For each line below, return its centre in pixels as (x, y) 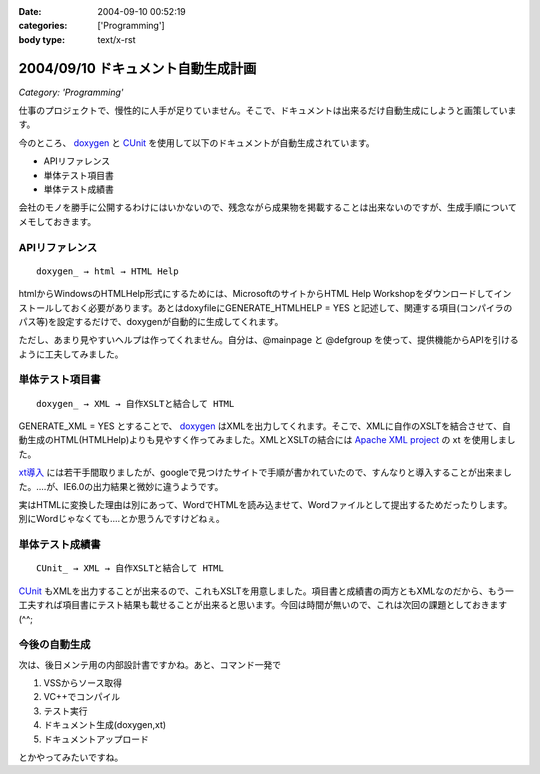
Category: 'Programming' (71, 92)
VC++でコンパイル (81, 697)
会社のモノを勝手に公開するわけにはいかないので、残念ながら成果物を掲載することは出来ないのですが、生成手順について (267, 207)
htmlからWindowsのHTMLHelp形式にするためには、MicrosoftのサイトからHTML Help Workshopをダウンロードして (256, 294)
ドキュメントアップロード (96, 739)
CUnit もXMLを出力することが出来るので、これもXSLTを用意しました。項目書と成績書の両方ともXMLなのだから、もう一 (266, 591)
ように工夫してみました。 (71, 354)
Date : (30, 11)
